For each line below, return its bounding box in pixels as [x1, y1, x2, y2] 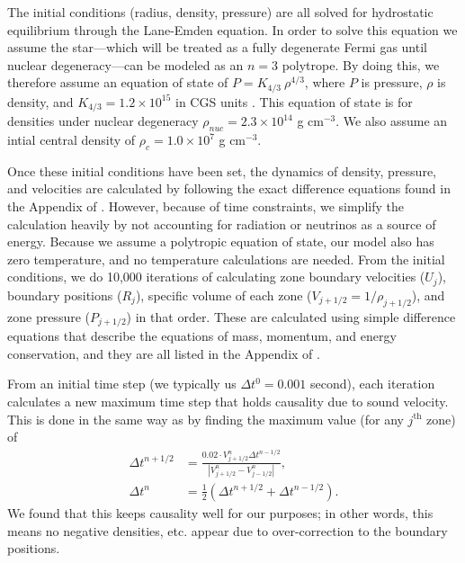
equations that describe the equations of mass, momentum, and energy [7, 326, 397, 345]
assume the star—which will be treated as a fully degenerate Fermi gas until [7, 38, 427, 57]
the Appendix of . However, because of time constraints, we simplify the [7, 197, 404, 216]
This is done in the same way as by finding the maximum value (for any [7, 409, 404, 428]
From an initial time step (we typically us [7, 374, 237, 393]
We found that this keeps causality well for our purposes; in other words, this [7, 503, 434, 522]
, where [304, 73, 345, 92]
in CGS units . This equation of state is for [175, 92, 413, 111]
